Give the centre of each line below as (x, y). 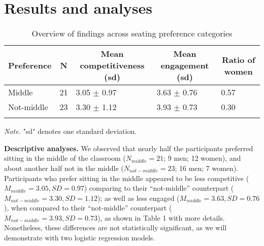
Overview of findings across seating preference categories (132, 33)
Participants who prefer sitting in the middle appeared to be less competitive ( (127, 178)
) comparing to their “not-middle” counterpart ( (159, 188)
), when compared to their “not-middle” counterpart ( (88, 208)
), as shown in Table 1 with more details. (161, 217)
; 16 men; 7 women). (207, 168)
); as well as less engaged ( (138, 198)
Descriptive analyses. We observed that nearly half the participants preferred (129, 148)
